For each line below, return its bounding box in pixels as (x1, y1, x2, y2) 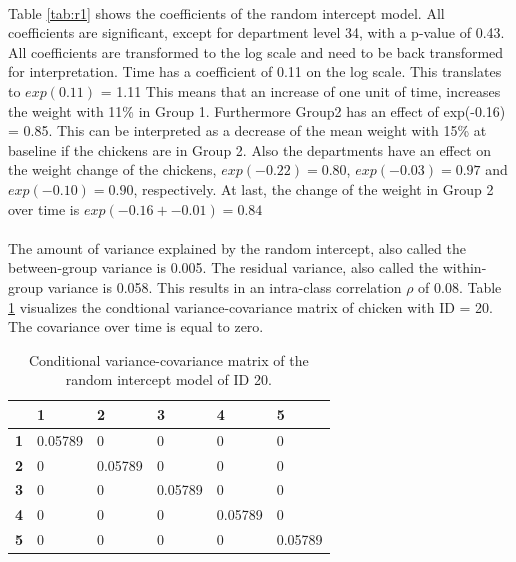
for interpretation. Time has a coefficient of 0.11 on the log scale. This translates (8, 61, 502, 82)
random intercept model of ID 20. (65, 369, 272, 390)
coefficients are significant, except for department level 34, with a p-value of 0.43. (8, 22, 505, 43)
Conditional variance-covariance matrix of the (28, 349, 309, 370)
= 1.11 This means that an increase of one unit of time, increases (100, 80, 501, 101)
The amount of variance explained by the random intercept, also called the (8, 237, 466, 258)
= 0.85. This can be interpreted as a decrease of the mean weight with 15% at (8, 120, 487, 141)
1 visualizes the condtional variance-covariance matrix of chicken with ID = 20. (8, 296, 493, 317)
